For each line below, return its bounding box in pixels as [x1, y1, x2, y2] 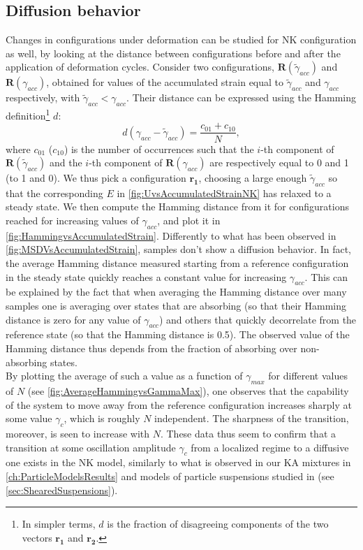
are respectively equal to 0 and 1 [209, 155, 349, 170]
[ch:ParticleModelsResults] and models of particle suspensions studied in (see [6, 468, 334, 483]
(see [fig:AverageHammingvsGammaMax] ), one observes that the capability [27, 384, 349, 398]
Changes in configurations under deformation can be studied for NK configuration [6, 32, 357, 47]
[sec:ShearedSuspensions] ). [6, 482, 118, 497]
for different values [268, 368, 348, 383]
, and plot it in [157, 213, 221, 228]
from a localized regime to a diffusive [191, 440, 349, 454]
